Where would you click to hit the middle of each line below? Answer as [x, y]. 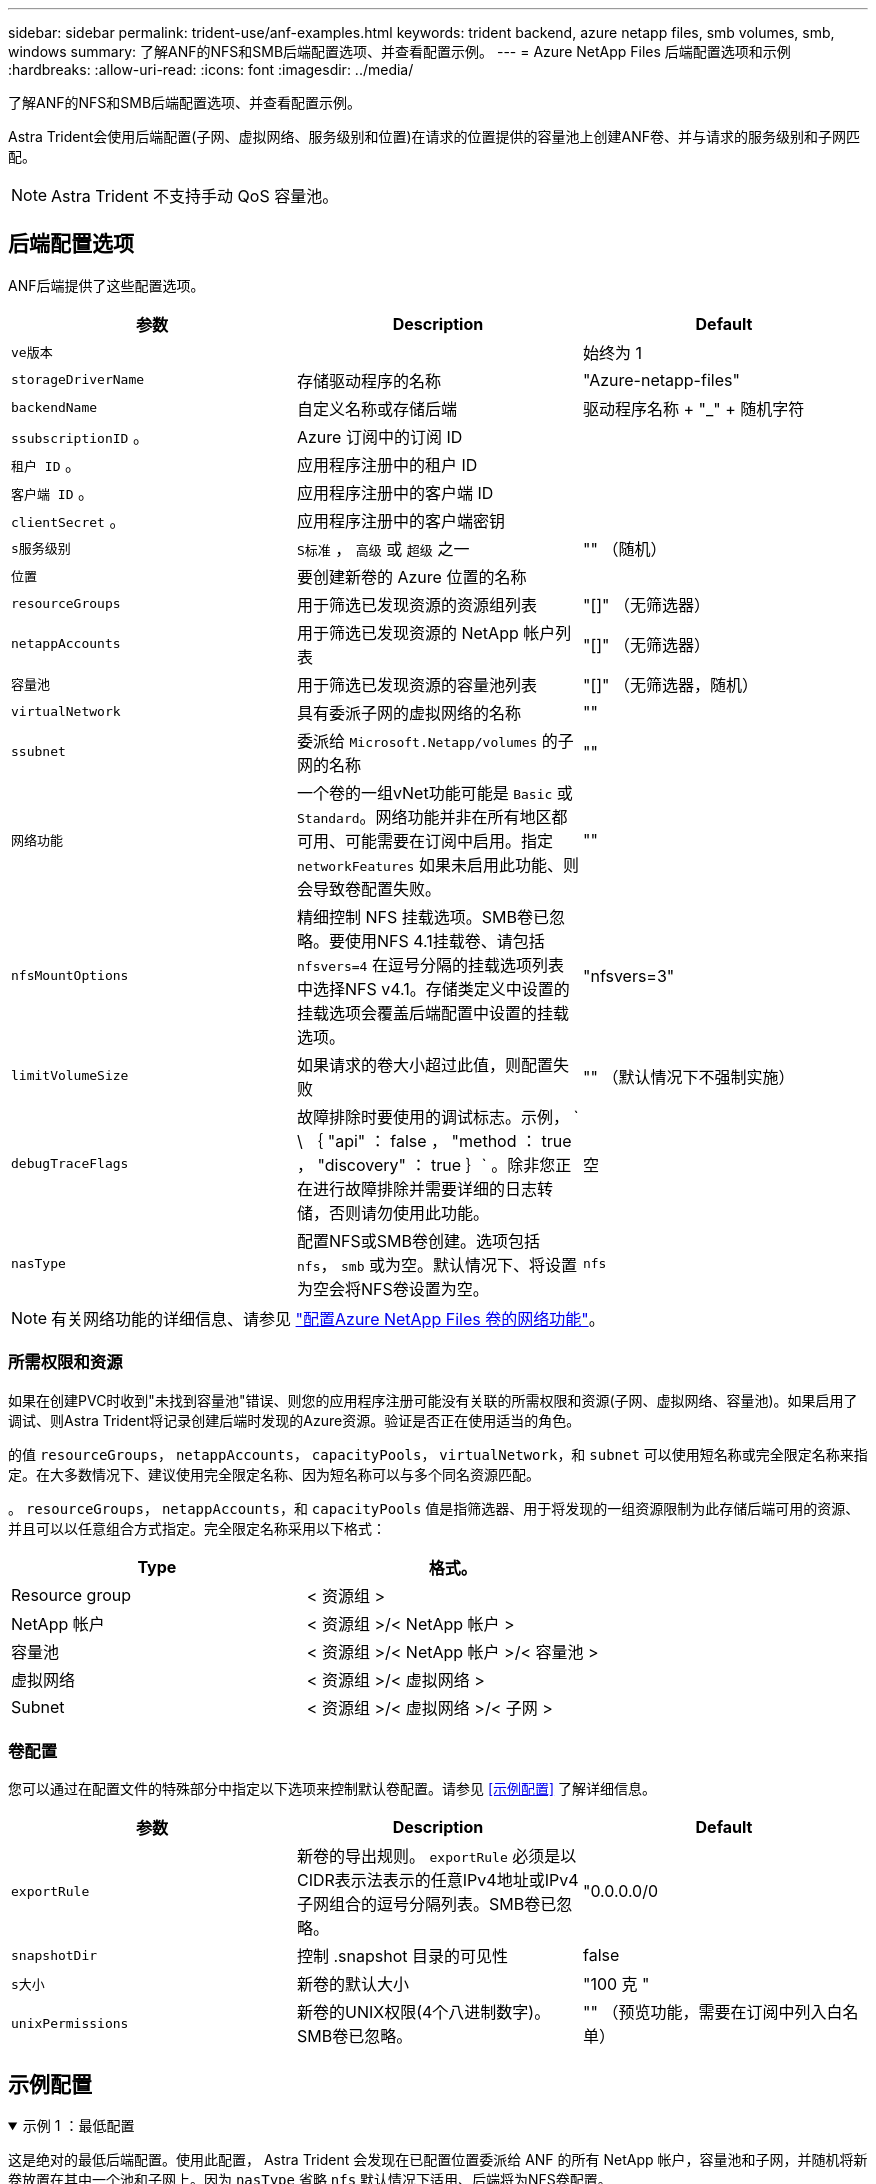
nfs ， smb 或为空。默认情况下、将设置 [436, 1264]
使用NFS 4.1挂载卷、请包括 [444, 940]
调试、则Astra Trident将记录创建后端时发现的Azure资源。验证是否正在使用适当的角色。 [294, 1420]
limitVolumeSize [70, 1076]
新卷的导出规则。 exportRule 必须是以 [436, 1856]
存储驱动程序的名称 [368, 380]
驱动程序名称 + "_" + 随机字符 [693, 408]
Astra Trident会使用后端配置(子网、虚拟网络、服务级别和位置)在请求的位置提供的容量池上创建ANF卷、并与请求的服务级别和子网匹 [434, 136]
